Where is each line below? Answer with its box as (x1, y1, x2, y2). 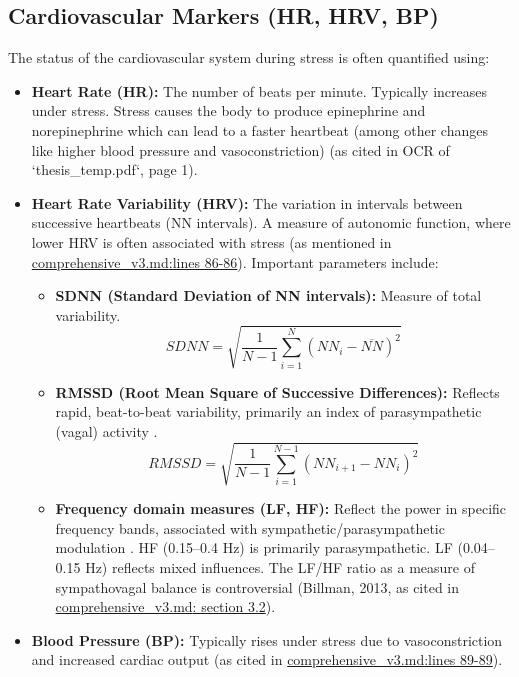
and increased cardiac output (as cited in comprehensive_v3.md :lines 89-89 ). (31, 649, 503, 670)
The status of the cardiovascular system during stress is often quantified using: (8, 47, 490, 68)
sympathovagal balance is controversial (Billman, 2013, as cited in (55, 576, 460, 597)
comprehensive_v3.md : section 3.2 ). (55, 596, 276, 617)
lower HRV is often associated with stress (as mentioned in (31, 231, 392, 252)
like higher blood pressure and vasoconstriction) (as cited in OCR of (31, 139, 450, 160)
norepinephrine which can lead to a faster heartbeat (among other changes (31, 119, 488, 140)
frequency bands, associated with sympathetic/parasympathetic (55, 517, 445, 538)
